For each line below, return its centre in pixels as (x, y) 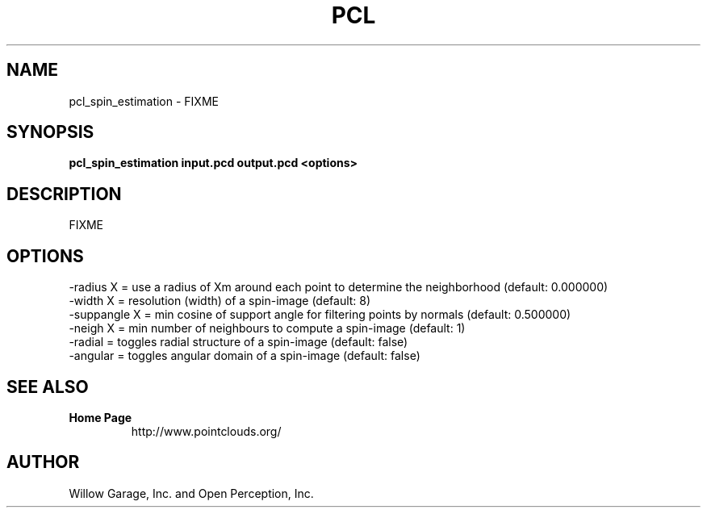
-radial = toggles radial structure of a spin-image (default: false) (238, 342)
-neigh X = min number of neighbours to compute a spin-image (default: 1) (267, 328)
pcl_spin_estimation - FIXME (144, 101)
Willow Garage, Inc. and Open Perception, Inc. (191, 493)
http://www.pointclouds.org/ (206, 431)
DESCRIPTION (64, 194)
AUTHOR (43, 462)
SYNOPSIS (50, 132)
